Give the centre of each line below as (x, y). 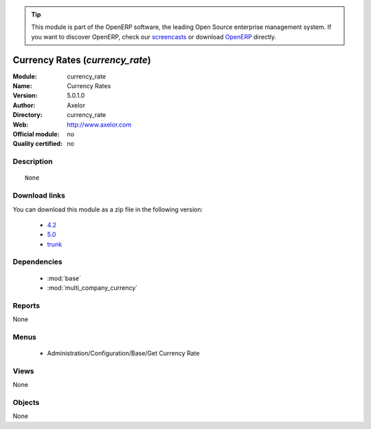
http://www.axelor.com (99, 125)
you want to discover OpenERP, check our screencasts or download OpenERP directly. (154, 36)
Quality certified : (38, 144)
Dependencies (38, 262)
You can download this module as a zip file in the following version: (108, 209)
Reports (26, 305)
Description (33, 162)
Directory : (27, 115)
